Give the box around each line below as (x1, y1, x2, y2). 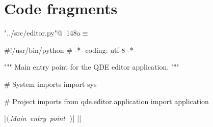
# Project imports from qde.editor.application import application (4, 96, 209, 106)
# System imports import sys (4, 78, 97, 89)
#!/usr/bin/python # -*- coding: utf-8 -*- (4, 44, 136, 55)
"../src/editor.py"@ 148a (4, 27, 81, 38)
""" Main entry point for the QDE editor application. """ (4, 61, 179, 72)
